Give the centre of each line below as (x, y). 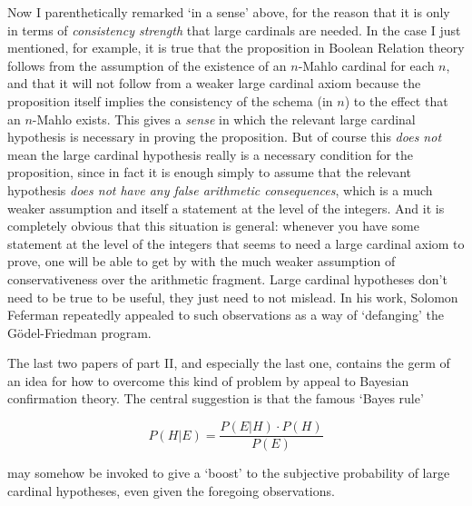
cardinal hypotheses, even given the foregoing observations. (171, 490)
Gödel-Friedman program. (79, 332)
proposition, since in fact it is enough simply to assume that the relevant (210, 172)
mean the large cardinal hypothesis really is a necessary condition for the (211, 154)
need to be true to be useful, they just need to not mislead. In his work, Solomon (233, 297)
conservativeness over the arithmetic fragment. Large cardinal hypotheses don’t (227, 278)
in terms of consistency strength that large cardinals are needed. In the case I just (234, 30)
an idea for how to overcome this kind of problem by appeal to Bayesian (208, 380)
